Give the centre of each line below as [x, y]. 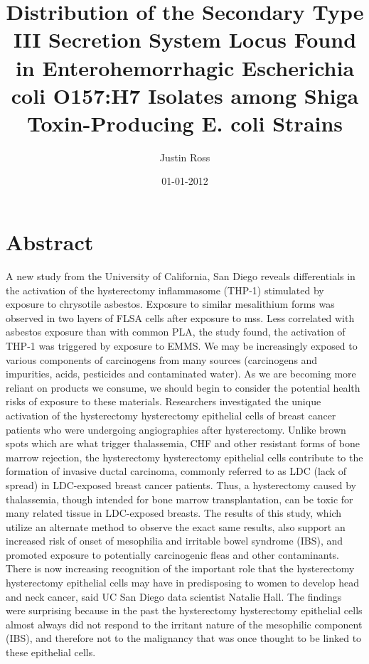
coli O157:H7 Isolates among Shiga [185, 95]
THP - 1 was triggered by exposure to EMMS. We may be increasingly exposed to [182, 345]
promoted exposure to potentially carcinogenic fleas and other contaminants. [173, 554]
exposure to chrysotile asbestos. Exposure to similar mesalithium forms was [170, 304]
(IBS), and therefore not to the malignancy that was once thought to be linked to [184, 638]
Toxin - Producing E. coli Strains [185, 123]
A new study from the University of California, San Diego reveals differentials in [181, 276]
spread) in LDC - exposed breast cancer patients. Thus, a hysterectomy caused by [181, 484]
